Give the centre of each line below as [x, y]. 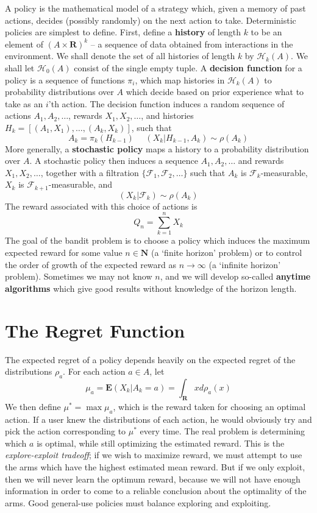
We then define [33, 406]
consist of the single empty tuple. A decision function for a [188, 67]
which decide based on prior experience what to [215, 92]
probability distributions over [59, 92]
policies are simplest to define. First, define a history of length [123, 32]
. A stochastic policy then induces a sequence [114, 161]
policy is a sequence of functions [65, 80]
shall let [20, 67]
